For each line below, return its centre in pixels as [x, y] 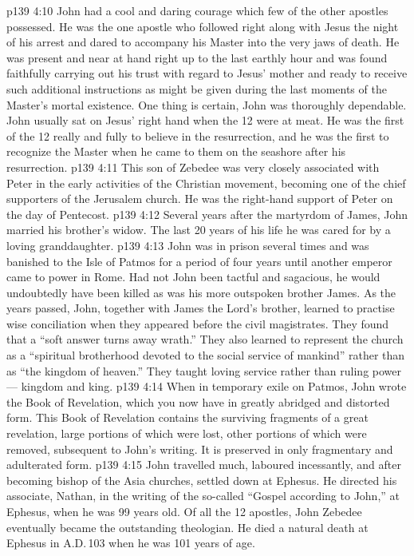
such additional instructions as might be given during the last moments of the [197, 88]
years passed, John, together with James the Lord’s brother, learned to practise [201, 308]
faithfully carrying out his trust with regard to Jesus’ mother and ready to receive [207, 73]
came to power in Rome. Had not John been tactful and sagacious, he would [193, 277]
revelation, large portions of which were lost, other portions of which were [187, 433]
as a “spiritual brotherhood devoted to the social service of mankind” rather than [206, 355]
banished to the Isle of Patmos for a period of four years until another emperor [199, 261]
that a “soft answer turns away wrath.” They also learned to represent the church [205, 339]
